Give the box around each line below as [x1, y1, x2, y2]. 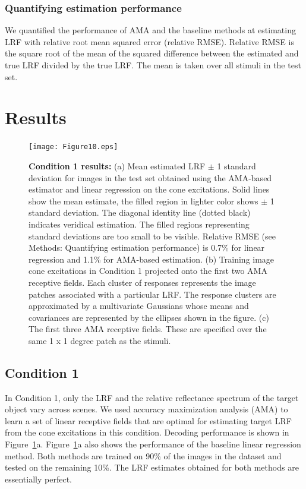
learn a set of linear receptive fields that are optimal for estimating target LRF [5, 414, 292, 427]
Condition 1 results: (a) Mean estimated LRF [29, 159, 206, 172]
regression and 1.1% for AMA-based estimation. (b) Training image [29, 253, 275, 265]
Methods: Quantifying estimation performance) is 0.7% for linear [29, 241, 265, 254]
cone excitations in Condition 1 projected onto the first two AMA [29, 264, 267, 277]
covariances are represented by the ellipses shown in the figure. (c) [29, 311, 269, 323]
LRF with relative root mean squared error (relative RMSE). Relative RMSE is [5, 35, 294, 48]
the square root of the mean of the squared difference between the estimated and [5, 47, 299, 59]
